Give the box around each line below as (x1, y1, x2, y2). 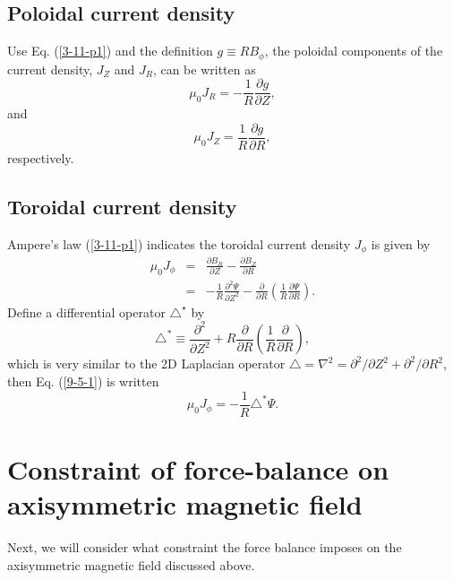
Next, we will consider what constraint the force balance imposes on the (7, 538, 402, 556)
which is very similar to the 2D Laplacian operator (7, 354, 286, 373)
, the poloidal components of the (264, 41, 443, 60)
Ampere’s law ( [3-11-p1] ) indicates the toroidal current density (7, 234, 351, 253)
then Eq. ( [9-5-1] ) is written (7, 372, 159, 391)
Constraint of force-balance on (7, 450, 389, 487)
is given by (371, 234, 431, 253)
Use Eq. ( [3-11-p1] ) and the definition (7, 41, 213, 60)
